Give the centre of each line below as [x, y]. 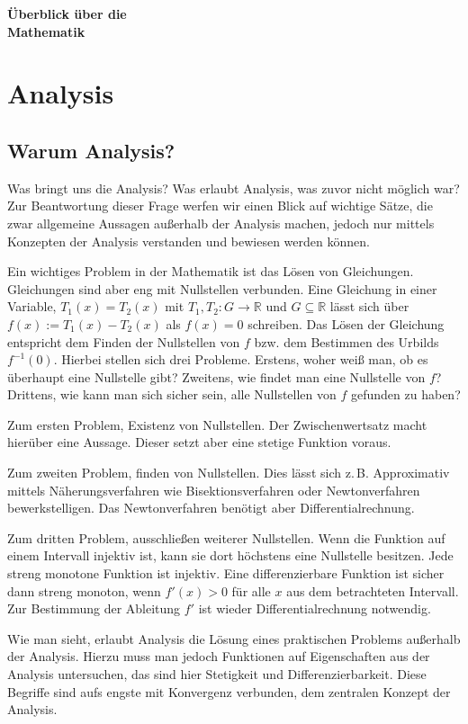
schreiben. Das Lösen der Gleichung [346, 323]
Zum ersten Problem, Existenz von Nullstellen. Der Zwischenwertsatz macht [217, 424]
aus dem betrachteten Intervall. [373, 590]
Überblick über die [67, 13]
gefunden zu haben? [406, 394]
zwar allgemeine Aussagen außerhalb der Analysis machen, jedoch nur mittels [221, 223]
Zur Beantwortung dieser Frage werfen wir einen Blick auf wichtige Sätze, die [220, 206]
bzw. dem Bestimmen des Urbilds [346, 341]
